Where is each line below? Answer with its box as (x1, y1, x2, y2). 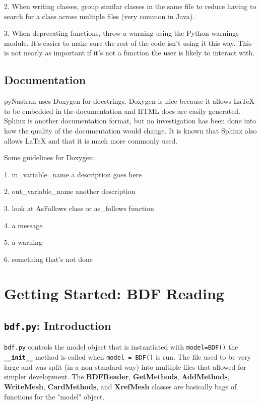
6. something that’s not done (4, 253, 93, 264)
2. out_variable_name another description (4, 186, 136, 196)
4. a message (4, 220, 43, 230)
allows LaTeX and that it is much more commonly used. (4, 135, 178, 146)
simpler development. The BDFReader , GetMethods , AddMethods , (4, 371, 230, 382)
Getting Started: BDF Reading (4, 283, 224, 304)
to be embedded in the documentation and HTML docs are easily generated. (4, 105, 241, 116)
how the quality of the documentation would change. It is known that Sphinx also (4, 125, 257, 136)
